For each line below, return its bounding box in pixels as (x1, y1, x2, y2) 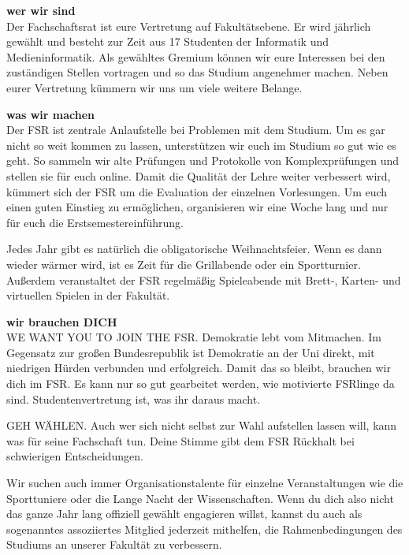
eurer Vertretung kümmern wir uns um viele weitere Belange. (6, 79, 303, 95)
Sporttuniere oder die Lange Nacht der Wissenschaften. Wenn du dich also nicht (6, 490, 394, 506)
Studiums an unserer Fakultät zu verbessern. (6, 536, 222, 553)
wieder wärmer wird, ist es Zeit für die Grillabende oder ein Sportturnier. (6, 255, 361, 272)
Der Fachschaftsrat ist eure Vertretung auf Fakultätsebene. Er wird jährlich (6, 17, 371, 34)
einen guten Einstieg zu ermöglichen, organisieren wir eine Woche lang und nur (6, 199, 389, 215)
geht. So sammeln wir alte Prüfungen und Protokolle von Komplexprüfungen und (6, 152, 400, 169)
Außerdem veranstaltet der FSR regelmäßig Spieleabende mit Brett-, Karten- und (6, 271, 401, 288)
